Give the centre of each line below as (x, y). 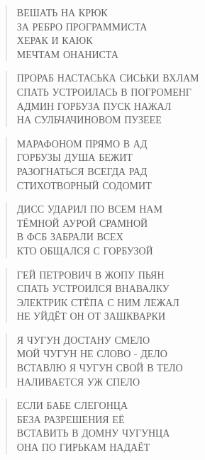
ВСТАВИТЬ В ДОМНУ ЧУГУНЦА (93, 433)
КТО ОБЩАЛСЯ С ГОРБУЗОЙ (85, 250)
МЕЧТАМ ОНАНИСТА (67, 54)
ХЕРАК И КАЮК (55, 40)
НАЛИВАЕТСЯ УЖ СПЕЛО (78, 381)
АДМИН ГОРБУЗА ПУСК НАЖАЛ (94, 105)
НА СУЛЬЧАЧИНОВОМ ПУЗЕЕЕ (89, 119)
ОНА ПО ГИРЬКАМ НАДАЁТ (83, 447)
